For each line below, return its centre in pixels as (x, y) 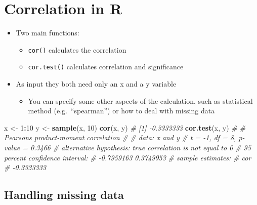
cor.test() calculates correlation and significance (106, 67)
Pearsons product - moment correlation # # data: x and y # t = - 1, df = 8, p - (124, 137)
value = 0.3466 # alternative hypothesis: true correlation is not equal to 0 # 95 (127, 147)
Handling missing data (64, 195)
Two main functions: (48, 33)
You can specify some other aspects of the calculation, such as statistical (140, 100)
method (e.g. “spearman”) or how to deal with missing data (121, 111)
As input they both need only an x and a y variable (96, 84)
